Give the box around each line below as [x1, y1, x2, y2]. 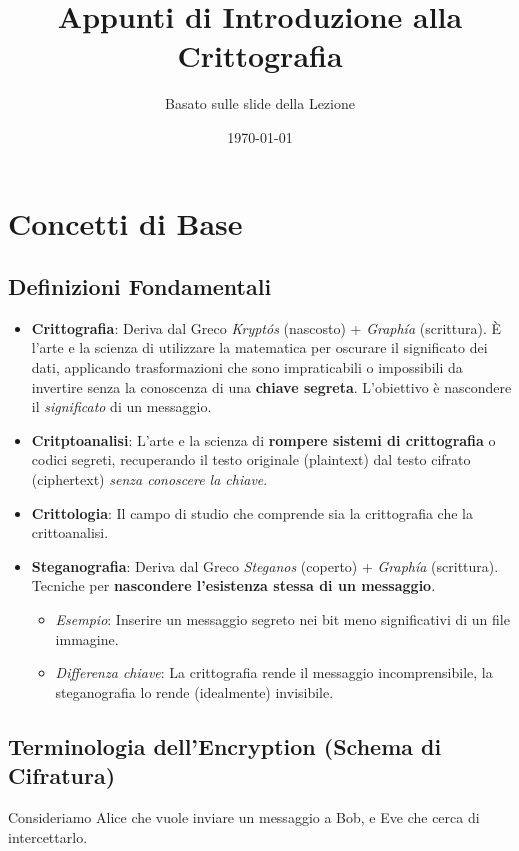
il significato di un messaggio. [31, 396, 212, 417]
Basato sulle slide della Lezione [165, 93, 355, 114]
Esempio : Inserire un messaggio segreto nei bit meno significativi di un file [55, 609, 510, 630]
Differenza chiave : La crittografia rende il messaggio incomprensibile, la [55, 662, 493, 683]
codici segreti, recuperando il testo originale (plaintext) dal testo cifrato [31, 449, 471, 470]
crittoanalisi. [31, 522, 109, 543]
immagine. [55, 628, 119, 649]
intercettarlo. [8, 826, 88, 847]
